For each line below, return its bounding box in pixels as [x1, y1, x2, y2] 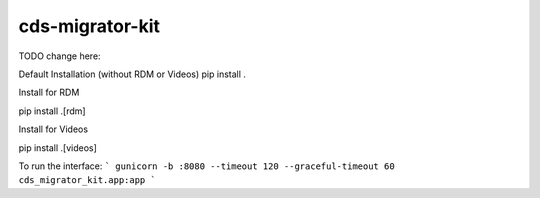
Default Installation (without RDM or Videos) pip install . [18, 68, 247, 80]
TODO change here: [18, 50, 101, 62]
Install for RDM [18, 86, 80, 99]
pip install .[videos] [18, 141, 97, 154]
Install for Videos [18, 123, 89, 135]
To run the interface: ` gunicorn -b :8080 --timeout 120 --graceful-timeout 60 [18, 160, 395, 172]
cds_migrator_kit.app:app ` [18, 175, 157, 186]
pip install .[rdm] [18, 105, 86, 117]
